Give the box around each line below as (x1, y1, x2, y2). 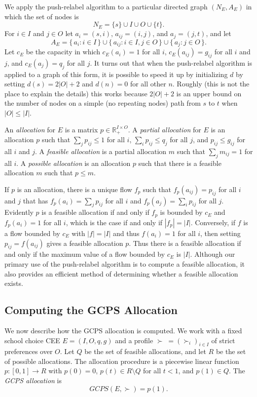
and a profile (115, 335, 153, 345)
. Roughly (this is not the (172, 79, 250, 89)
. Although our (190, 249, 235, 259)
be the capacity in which (26, 46, 100, 57)
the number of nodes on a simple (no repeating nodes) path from (4, 98, 201, 108)
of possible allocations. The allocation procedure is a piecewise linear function (4, 356, 239, 366)
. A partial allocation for (128, 124, 201, 134)
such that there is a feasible (138, 158, 221, 168)
